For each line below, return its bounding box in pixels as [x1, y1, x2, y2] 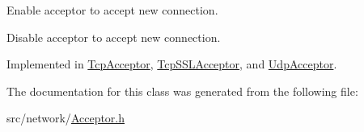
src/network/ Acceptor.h [6, 109, 125, 126]
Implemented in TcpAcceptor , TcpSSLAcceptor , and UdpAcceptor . [6, 56, 337, 72]
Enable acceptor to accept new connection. [6, 2, 218, 18]
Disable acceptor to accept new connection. [6, 28, 221, 45]
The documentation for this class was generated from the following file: [6, 82, 358, 99]
